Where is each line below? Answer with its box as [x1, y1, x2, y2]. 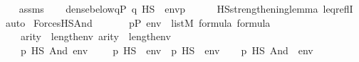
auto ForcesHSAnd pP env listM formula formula [5, 15, 271, 30]
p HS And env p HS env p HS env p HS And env [20, 42, 313, 57]
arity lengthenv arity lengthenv [20, 29, 171, 44]
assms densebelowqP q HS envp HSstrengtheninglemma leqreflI [19, 1, 353, 15]
